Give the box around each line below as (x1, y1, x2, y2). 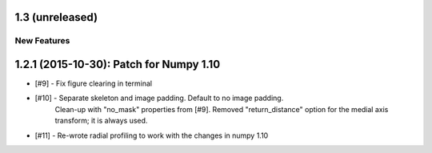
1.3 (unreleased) (14, 10, 98, 24)
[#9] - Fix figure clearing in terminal (34, 79, 152, 88)
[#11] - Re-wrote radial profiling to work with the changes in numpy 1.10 (34, 131, 269, 140)
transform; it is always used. (54, 116, 148, 126)
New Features (14, 35, 70, 46)
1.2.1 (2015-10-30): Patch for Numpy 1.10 (14, 58, 221, 71)
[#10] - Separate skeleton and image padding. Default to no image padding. (34, 93, 284, 103)
